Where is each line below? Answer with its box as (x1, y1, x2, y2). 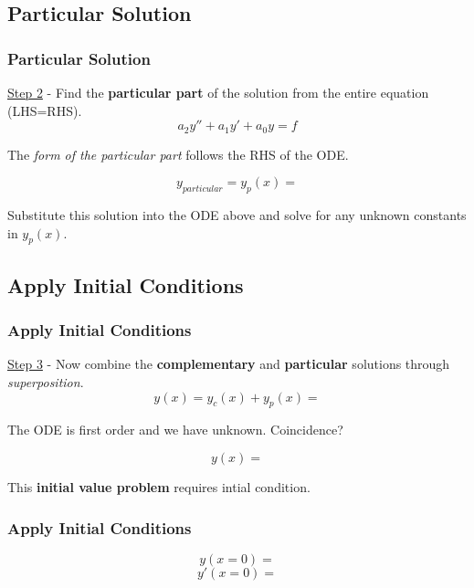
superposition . (7, 373, 84, 392)
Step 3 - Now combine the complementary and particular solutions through (7, 354, 450, 373)
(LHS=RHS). (7, 100, 82, 120)
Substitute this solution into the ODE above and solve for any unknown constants (7, 205, 467, 225)
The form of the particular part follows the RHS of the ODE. (7, 144, 349, 163)
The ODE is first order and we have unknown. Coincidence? (7, 420, 343, 439)
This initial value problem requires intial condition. (7, 478, 311, 496)
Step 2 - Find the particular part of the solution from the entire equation (7, 83, 429, 101)
